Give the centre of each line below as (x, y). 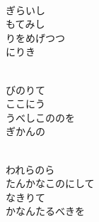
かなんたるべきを (45, 211)
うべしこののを (40, 117)
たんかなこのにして (50, 183)
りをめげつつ (35, 37)
